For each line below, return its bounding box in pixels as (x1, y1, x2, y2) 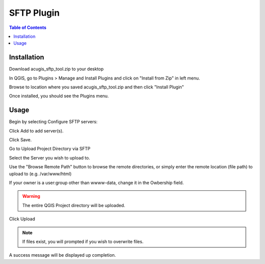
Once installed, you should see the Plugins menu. (9, 93, 109, 99)
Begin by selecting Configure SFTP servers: (9, 119, 98, 125)
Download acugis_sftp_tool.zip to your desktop (9, 66, 104, 72)
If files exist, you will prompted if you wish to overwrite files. (22, 238, 144, 244)
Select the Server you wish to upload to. (9, 155, 90, 160)
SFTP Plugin (9, 7, 60, 18)
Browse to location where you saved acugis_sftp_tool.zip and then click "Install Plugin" (9, 84, 184, 90)
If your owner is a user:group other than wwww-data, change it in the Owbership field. (9, 180, 184, 186)
